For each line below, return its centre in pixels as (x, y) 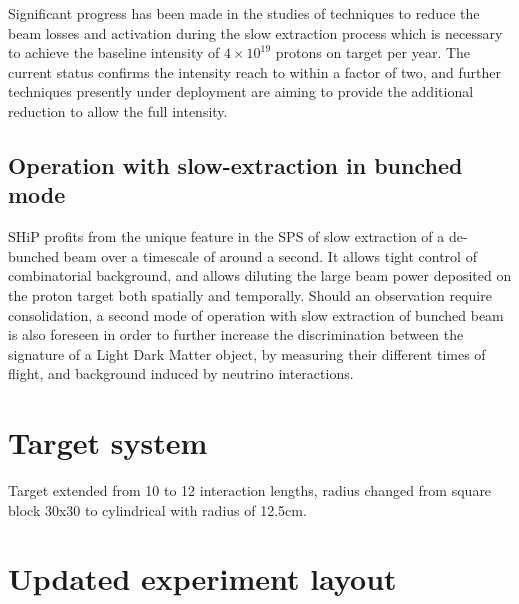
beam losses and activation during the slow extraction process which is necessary (255, 32)
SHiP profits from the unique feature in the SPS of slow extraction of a (226, 236)
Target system (108, 442)
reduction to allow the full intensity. (118, 110)
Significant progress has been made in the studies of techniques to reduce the (244, 13)
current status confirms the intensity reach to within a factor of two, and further (254, 71)
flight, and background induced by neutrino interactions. (181, 373)
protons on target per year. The (373, 52)
